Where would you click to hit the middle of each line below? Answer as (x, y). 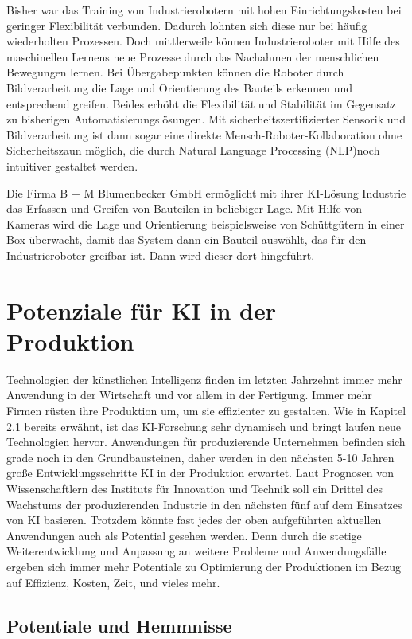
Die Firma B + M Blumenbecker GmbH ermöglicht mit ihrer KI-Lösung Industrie (206, 192)
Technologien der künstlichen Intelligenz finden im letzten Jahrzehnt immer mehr (204, 379)
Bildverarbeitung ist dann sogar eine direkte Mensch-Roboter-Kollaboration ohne (204, 134)
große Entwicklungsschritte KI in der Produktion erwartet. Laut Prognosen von (200, 473)
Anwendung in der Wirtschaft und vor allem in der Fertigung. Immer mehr (189, 395)
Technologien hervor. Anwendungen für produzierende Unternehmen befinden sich (206, 442)
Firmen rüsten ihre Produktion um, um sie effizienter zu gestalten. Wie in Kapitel (206, 410)
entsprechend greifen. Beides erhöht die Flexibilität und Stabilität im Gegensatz (201, 103)
